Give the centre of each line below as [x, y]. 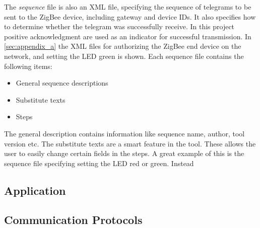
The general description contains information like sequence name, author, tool [124, 133]
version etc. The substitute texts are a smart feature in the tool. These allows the [130, 143]
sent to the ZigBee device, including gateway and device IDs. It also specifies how [130, 16]
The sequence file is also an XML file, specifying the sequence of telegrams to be [128, 7]
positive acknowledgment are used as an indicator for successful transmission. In [128, 36]
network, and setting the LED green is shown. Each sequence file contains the [124, 56]
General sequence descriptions [62, 83]
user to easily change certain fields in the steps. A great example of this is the [124, 153]
